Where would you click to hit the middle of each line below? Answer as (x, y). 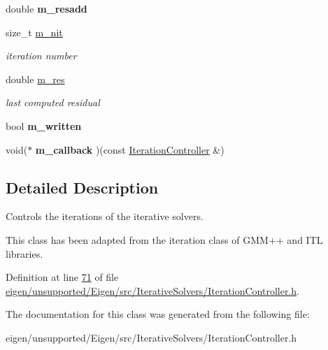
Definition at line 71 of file (62, 277)
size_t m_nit (34, 32)
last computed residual (53, 102)
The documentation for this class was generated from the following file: (158, 314)
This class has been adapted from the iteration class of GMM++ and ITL (164, 239)
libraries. (24, 253)
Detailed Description (82, 187)
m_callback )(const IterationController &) (130, 149)
